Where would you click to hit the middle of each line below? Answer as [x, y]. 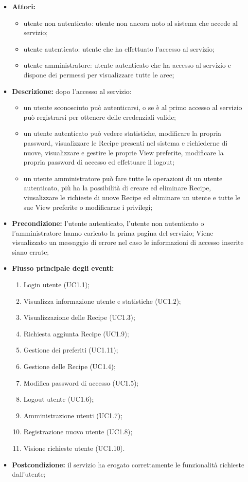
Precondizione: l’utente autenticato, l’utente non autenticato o [108, 223]
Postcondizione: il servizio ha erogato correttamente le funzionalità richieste [128, 464]
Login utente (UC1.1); [57, 285]
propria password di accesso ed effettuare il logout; [99, 162]
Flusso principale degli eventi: [63, 268]
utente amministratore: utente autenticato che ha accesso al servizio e [127, 65]
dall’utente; [29, 474]
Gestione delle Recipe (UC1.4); [70, 366]
